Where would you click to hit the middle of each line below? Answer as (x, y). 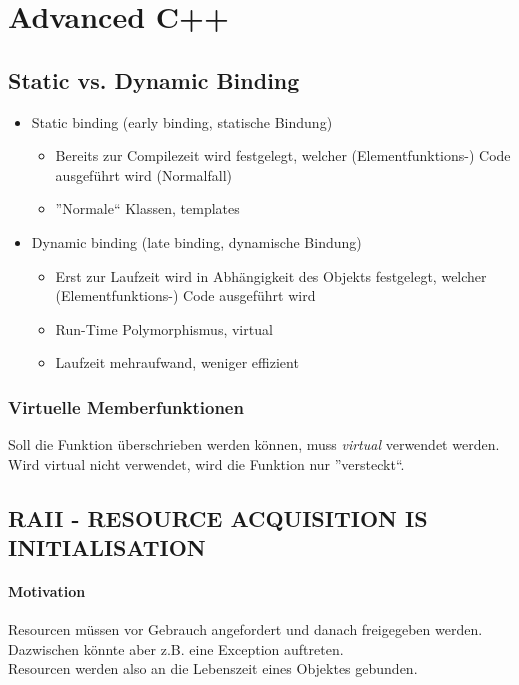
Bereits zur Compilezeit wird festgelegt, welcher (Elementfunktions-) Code (283, 155)
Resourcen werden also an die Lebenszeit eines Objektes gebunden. (213, 668)
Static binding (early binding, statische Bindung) (182, 121)
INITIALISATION (107, 547)
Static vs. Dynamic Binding (154, 79)
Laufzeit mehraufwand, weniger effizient (177, 362)
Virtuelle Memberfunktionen (126, 406)
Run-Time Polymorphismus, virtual (164, 328)
